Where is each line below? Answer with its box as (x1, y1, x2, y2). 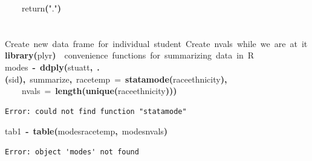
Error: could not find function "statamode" (5, 107, 187, 116)
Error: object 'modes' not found (5, 147, 139, 156)
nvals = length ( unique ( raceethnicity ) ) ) (22, 84, 177, 97)
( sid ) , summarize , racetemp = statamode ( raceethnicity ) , (5, 72, 227, 85)
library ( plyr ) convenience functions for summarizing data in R (5, 49, 255, 62)
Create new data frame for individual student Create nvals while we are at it (5, 37, 308, 49)
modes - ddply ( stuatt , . (5, 60, 100, 73)
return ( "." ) (22, 2, 62, 14)
